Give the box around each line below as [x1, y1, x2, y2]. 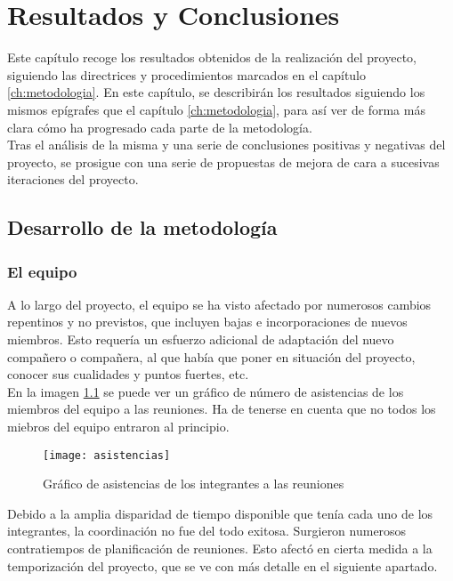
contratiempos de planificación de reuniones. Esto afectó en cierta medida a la [7, 539, 433, 558]
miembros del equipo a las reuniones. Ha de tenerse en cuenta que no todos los [7, 399, 436, 418]
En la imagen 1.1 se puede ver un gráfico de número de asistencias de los [7, 382, 404, 400]
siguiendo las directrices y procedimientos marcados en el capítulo [7, 65, 367, 84]
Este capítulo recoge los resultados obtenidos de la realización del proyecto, [7, 48, 417, 67]
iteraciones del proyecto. [7, 170, 139, 189]
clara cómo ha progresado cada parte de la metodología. [7, 117, 312, 136]
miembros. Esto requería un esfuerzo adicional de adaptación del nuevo [7, 330, 394, 349]
